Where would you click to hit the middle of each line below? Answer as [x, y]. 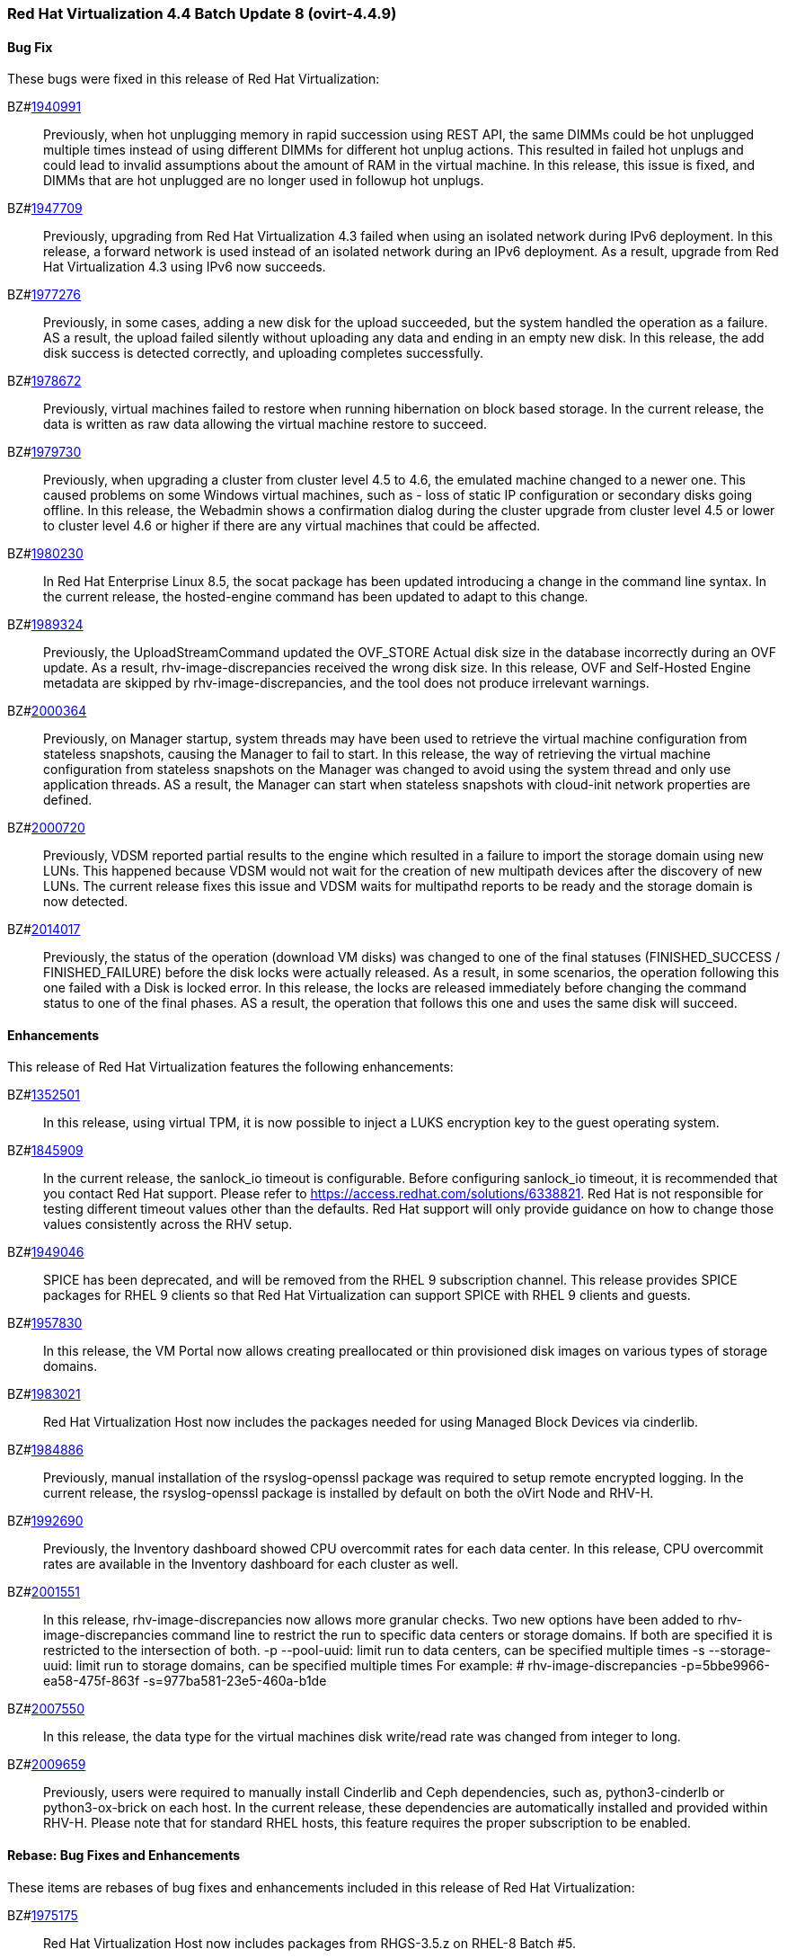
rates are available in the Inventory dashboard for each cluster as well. [251, 1564]
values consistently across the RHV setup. [168, 1224]
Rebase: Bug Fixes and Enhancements [124, 1856]
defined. [68, 800]
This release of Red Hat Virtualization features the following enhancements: [230, 1067]
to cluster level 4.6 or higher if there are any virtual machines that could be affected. [292, 526]
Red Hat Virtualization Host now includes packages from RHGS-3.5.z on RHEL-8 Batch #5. [310, 1943]
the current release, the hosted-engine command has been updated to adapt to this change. [316, 597]
